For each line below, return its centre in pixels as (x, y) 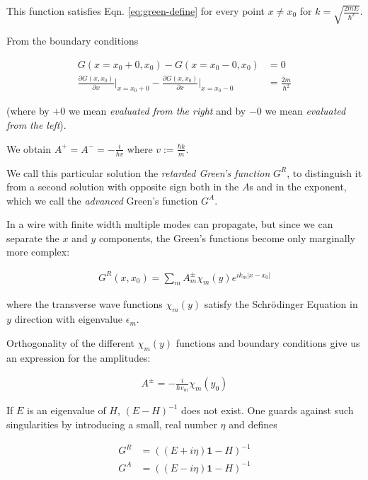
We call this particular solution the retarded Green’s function (138, 172)
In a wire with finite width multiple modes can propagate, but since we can (170, 224)
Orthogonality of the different (70, 342)
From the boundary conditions (73, 41)
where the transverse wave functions (85, 304)
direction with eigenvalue (69, 319)
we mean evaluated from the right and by (157, 111)
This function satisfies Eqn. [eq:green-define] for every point (136, 11)
